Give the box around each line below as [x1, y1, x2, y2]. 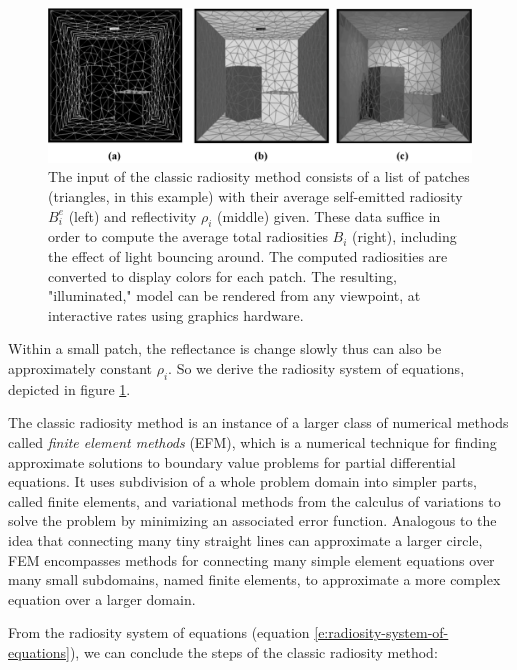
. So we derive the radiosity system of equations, [168, 358, 465, 378]
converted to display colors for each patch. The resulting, [48, 265, 397, 286]
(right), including [352, 226, 457, 247]
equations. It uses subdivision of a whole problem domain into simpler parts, [8, 471, 477, 492]
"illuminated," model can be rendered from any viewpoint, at [48, 285, 421, 306]
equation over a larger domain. [8, 588, 196, 609]
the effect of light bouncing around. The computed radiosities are [48, 246, 448, 267]
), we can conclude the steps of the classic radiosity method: [69, 641, 438, 662]
